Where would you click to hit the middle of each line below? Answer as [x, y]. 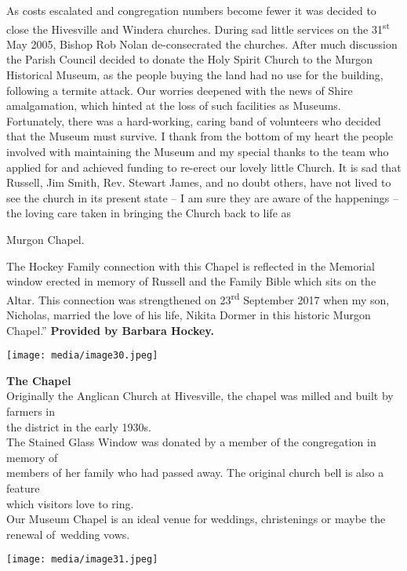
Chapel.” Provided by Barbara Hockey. [110, 330]
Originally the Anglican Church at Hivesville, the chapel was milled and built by [200, 396]
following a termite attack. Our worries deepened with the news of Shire [180, 90]
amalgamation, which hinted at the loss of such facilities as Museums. [174, 105]
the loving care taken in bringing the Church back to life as [149, 213]
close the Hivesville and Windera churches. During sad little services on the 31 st [198, 27]
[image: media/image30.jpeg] [82, 356]
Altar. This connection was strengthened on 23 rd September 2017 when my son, [198, 298]
